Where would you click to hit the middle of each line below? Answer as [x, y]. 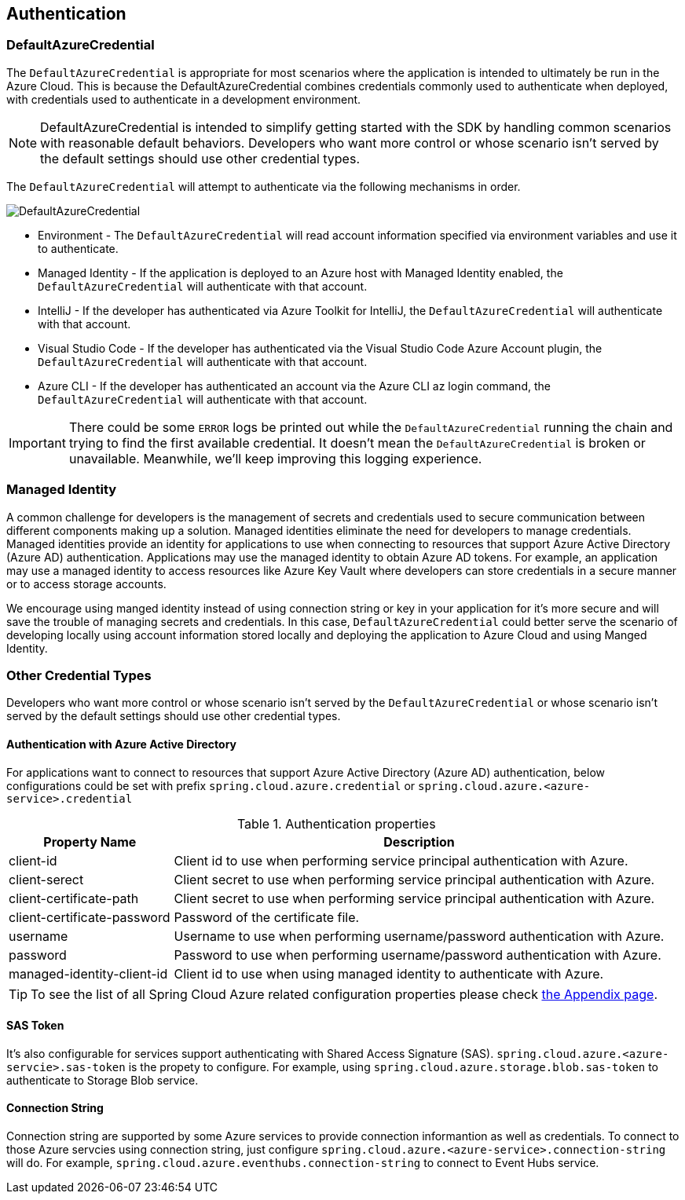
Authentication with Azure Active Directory [122, 744]
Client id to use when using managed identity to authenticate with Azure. [389, 973]
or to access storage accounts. [86, 584]
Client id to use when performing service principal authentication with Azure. [401, 860]
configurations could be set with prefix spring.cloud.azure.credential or [211, 785]
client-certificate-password [90, 917]
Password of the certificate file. [267, 917]
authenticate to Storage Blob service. [103, 1080]
